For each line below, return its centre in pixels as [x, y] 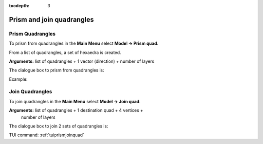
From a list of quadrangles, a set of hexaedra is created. [65, 52]
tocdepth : [19, 6]
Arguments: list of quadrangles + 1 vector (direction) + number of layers [82, 61]
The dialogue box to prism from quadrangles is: [56, 70]
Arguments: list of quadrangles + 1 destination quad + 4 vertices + [76, 110]
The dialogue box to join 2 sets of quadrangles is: [58, 126]
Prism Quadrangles [32, 34]
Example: [18, 79]
